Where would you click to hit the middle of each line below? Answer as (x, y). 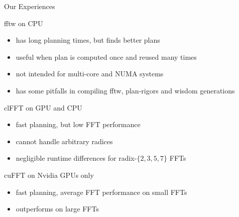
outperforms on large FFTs (57, 209)
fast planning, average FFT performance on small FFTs (101, 192)
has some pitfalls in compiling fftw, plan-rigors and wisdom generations (125, 90)
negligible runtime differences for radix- (76, 158)
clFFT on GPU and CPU (43, 107)
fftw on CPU (24, 23)
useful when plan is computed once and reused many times (106, 57)
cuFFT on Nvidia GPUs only (49, 175)
